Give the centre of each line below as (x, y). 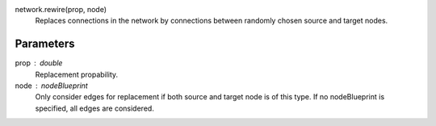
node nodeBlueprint (51, 86)
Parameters (45, 44)
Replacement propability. (77, 74)
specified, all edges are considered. (95, 108)
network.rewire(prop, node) (61, 9)
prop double (39, 63)
